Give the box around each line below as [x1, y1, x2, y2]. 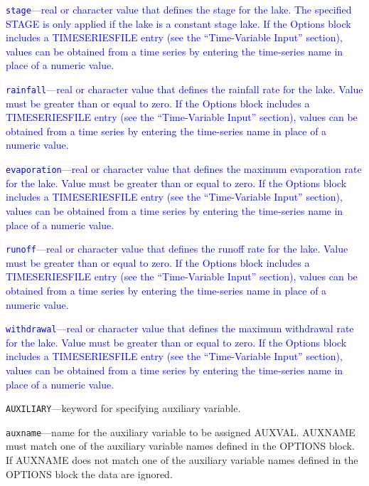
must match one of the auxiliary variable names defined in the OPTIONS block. [6, 438, 355, 453]
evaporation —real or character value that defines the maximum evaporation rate [6, 162, 362, 176]
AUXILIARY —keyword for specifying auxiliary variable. [6, 401, 241, 416]
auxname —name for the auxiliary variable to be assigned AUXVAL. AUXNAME [6, 424, 355, 439]
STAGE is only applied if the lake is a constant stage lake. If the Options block [6, 16, 351, 31]
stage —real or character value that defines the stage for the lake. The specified [6, 2, 352, 16]
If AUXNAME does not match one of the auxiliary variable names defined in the [6, 453, 358, 467]
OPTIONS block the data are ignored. [6, 466, 173, 481]
